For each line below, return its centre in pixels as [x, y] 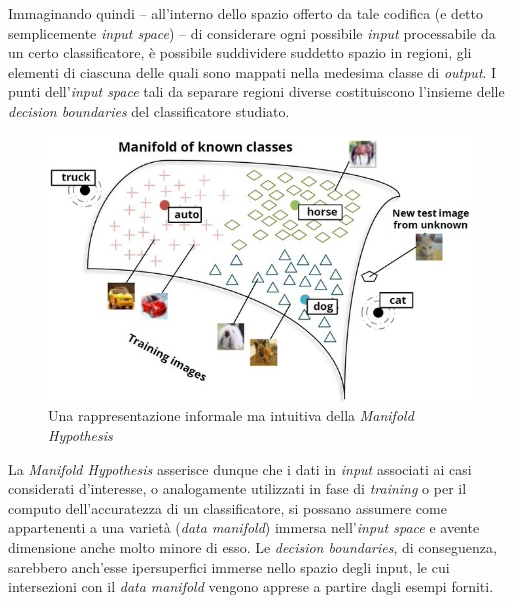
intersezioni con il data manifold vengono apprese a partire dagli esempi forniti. [251, 586]
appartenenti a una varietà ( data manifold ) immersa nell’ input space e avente [244, 527]
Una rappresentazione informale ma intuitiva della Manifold [231, 415]
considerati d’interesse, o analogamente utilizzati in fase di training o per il [237, 488]
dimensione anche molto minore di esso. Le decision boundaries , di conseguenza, [252, 547]
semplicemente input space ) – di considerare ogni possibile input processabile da [252, 32]
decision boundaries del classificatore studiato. [149, 110]
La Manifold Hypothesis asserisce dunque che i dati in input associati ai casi [240, 468]
